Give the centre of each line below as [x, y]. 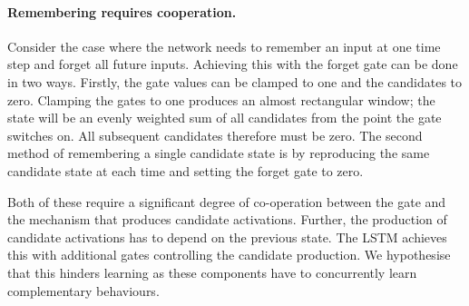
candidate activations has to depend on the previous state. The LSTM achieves [227, 237]
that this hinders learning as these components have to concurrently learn [212, 272]
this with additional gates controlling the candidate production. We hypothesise [229, 255]
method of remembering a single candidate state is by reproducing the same [219, 153]
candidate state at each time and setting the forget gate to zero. [186, 170]
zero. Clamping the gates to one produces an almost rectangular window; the [221, 99]
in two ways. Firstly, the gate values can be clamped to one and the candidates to [235, 81]
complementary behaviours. [83, 290]
